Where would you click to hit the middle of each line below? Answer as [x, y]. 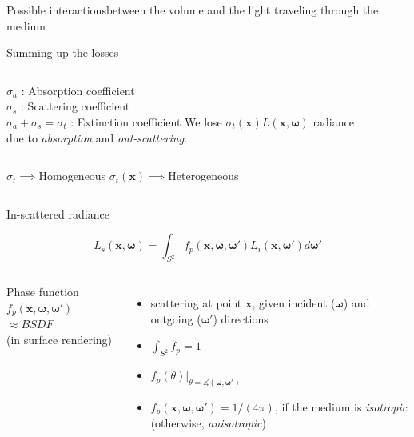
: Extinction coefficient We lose [146, 121]
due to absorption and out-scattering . [97, 137]
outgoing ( [176, 318]
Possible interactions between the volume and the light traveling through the [193, 10]
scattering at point [196, 303]
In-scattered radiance [58, 213]
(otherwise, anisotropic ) [208, 423]
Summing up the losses [63, 52]
